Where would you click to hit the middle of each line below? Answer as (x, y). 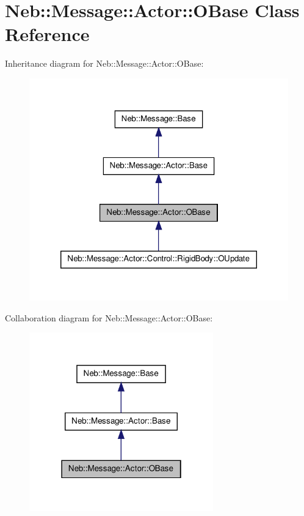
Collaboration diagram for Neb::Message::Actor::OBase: (109, 317)
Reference (47, 34)
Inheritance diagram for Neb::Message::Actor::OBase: (104, 63)
